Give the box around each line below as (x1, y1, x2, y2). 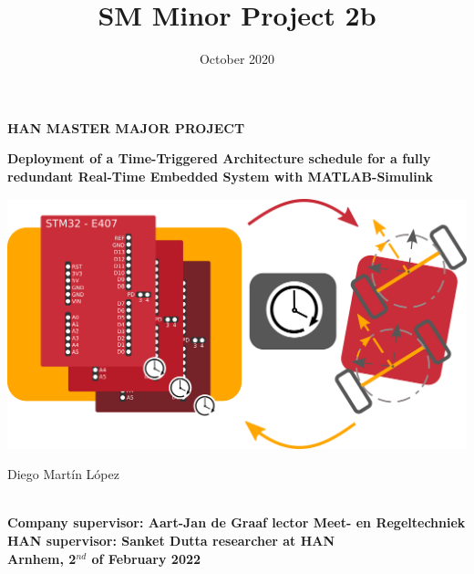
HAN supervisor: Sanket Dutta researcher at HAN (7, 531, 335, 550)
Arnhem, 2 (7, 548, 77, 568)
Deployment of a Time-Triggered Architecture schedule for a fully (7, 149, 431, 168)
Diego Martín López (7, 464, 119, 484)
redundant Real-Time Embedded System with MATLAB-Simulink (7, 166, 434, 185)
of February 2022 (91, 548, 201, 568)
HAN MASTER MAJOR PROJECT (7, 118, 245, 137)
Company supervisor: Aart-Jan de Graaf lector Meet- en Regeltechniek (7, 513, 466, 532)
